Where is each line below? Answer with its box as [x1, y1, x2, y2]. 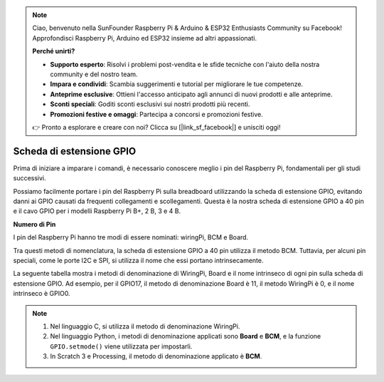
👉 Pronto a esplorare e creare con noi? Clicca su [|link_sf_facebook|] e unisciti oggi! [32, 123, 281, 131]
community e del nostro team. [50, 70, 138, 78]
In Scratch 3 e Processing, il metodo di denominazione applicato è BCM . [50, 352, 262, 361]
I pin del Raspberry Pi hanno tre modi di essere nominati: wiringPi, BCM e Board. [13, 233, 249, 242]
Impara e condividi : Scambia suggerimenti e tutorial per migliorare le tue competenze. [50, 80, 304, 88]
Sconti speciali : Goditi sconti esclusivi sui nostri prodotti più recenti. [50, 100, 250, 108]
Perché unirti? [32, 47, 75, 56]
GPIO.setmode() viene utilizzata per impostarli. [50, 342, 193, 351]
